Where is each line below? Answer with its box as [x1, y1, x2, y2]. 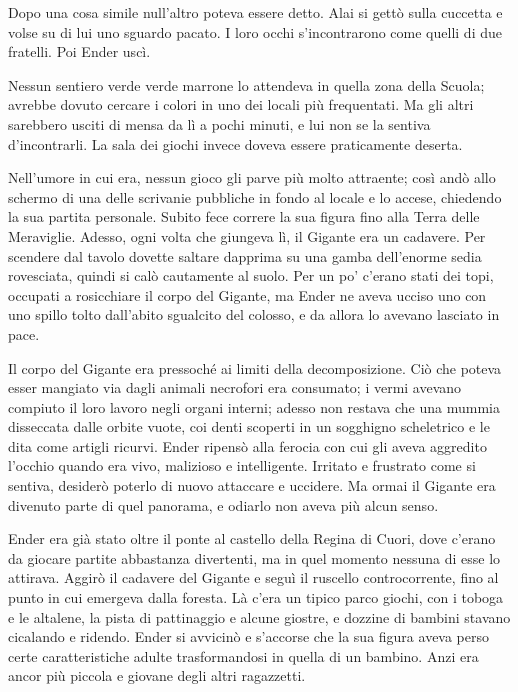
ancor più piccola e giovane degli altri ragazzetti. [8, 665, 306, 686]
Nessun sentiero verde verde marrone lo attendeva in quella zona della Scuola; [8, 74, 485, 95]
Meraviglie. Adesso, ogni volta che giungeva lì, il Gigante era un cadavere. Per [8, 225, 486, 246]
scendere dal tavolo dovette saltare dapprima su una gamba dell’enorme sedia [8, 245, 482, 266]
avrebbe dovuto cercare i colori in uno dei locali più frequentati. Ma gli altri [8, 94, 474, 115]
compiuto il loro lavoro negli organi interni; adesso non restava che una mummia [8, 396, 500, 417]
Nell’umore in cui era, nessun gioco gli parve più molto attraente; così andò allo [8, 167, 496, 188]
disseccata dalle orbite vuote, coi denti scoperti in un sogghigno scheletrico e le [8, 416, 490, 437]
